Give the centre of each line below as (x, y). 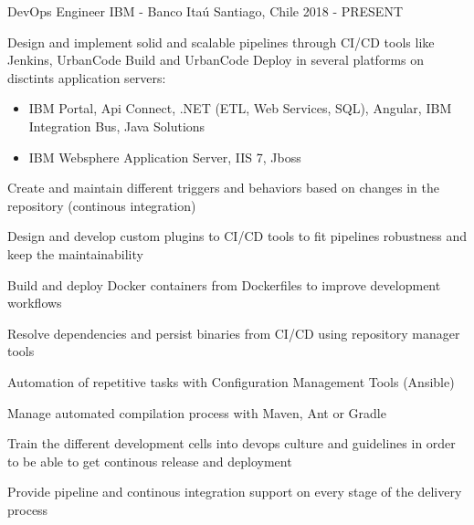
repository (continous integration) (102, 205)
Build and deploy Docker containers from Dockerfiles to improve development (224, 284)
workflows (35, 303)
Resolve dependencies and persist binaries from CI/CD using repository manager (234, 333)
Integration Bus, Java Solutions (117, 126)
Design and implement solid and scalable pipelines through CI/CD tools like (221, 42)
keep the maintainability (75, 253)
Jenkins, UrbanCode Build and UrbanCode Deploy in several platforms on (216, 60)
